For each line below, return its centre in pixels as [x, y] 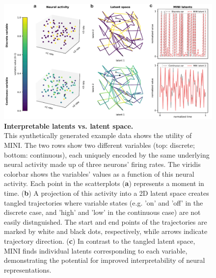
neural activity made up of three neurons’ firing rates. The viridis [102, 164]
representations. [28, 269]
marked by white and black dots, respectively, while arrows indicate [106, 231]
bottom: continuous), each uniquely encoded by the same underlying [107, 154]
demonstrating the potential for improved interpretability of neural [105, 260]
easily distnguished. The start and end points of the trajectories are [106, 221]
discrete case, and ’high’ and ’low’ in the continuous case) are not [102, 212]
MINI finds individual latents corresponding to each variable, [96, 250]
